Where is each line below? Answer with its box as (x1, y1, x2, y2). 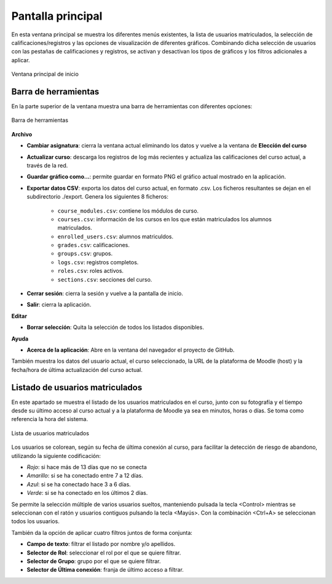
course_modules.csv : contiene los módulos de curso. (57, 207, 199, 215)
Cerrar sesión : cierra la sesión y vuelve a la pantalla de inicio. (26, 290, 184, 298)
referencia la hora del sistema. (11, 416, 89, 423)
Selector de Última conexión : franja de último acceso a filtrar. (26, 566, 184, 574)
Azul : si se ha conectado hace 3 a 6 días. (26, 480, 132, 488)
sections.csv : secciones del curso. (57, 275, 152, 283)
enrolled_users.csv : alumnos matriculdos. (57, 232, 174, 240)
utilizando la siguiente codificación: (11, 452, 101, 459)
